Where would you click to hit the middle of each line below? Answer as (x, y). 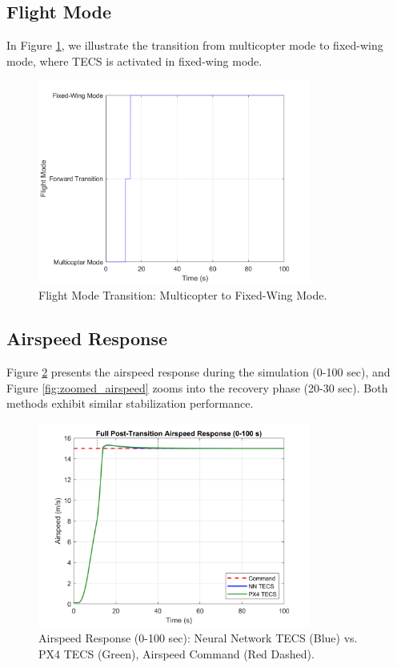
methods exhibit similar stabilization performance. (130, 403)
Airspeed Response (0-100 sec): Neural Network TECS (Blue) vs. (198, 637)
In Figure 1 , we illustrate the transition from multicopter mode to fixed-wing (195, 45)
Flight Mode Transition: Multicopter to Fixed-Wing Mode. (183, 295)
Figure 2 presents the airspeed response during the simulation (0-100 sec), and (198, 372)
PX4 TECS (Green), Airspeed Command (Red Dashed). (176, 653)
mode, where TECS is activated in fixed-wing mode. (134, 60)
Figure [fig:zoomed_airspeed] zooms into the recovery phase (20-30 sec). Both (197, 387)
